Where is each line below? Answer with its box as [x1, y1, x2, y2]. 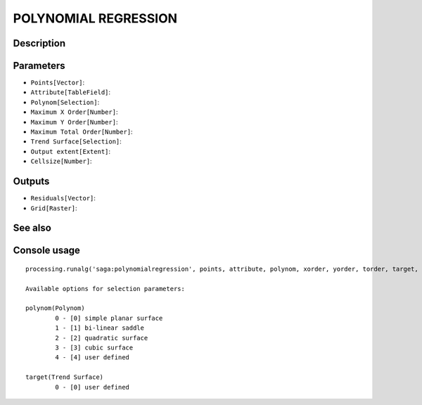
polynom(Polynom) [25, 304, 85, 312]
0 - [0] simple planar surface [55, 314, 163, 322]
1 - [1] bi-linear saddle [55, 324, 144, 332]
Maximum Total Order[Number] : [30, 127, 133, 136]
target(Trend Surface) [25, 373, 104, 381]
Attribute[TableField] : [30, 88, 111, 96]
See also [13, 222, 52, 234]
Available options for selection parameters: [25, 285, 186, 292]
